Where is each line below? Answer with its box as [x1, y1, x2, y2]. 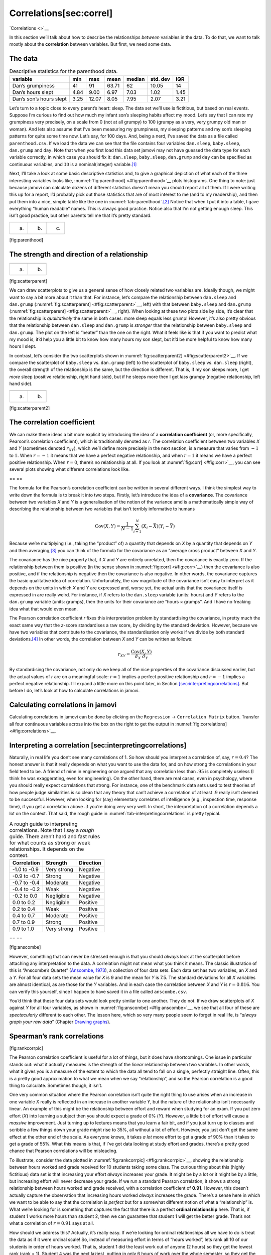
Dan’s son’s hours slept [12, 95, 67, 102]
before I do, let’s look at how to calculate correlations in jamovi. [9, 688, 140, 694]
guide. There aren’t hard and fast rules [9, 833, 100, 840]
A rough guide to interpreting [9, 820, 78, 827]
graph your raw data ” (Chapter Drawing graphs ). [9, 1019, 110, 1025]
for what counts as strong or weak [9, 839, 90, 846]
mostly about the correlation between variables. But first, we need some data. [9, 41, 172, 47]
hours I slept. [9, 343, 37, 349]
